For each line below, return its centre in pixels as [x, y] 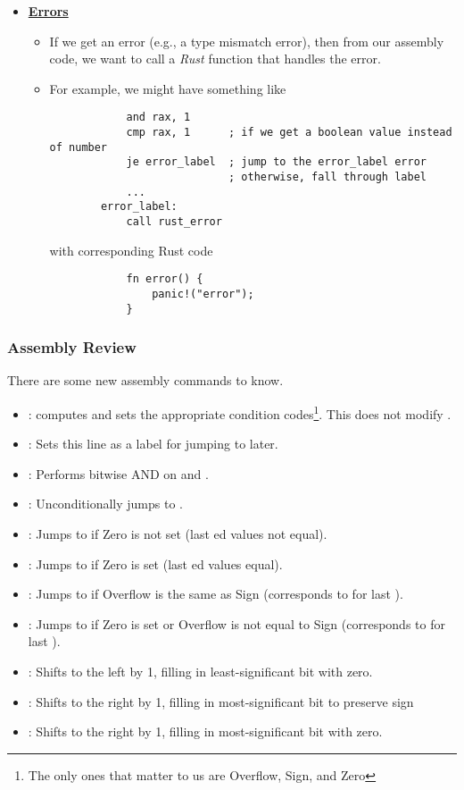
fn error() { [165, 279]
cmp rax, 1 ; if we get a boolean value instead [289, 133]
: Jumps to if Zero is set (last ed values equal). [155, 563]
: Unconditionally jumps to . [105, 504]
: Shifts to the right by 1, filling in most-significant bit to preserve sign [221, 701]
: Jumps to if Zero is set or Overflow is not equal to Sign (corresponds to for [236, 623]
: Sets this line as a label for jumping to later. [153, 444]
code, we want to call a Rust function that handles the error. [215, 59]
